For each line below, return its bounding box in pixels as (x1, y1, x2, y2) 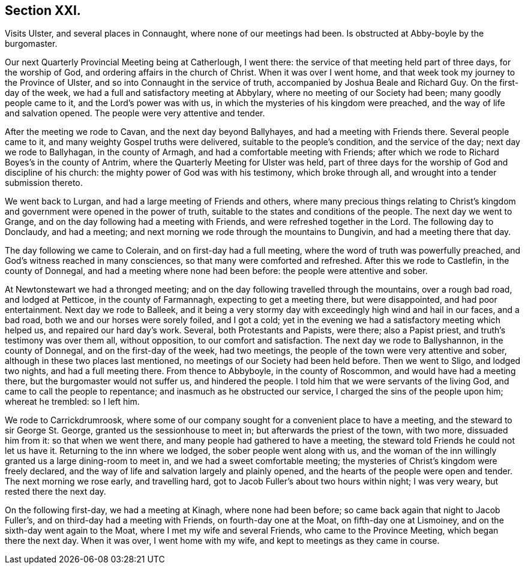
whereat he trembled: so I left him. (5, 396, 140, 407)
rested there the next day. (5, 486, 106, 497)
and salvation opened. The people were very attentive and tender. (5, 108, 265, 119)
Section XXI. (5, 3, 81, 18)
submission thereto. (5, 177, 83, 188)
